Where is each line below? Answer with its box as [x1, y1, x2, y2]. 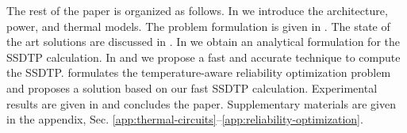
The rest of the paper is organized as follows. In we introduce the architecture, [6, 2, 388, 18]
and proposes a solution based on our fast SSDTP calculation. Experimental [6, 79, 378, 96]
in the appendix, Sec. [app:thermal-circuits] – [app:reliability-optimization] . [6, 111, 363, 127]
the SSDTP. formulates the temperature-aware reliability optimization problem [6, 64, 391, 81]
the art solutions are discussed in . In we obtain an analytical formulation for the [6, 33, 401, 50]
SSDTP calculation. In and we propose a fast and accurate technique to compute [6, 48, 401, 65]
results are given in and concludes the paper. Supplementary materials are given [6, 95, 396, 112]
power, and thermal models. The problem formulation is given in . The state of [6, 17, 390, 34]
